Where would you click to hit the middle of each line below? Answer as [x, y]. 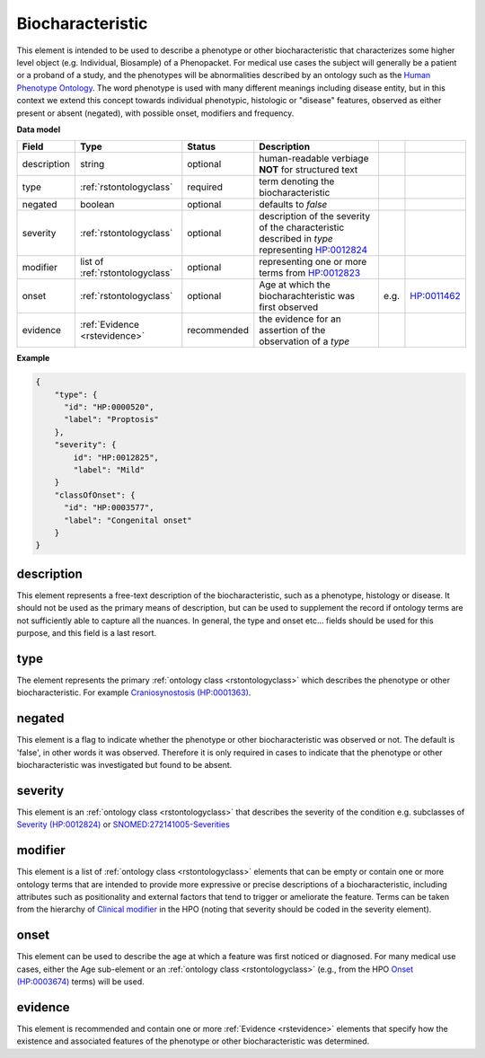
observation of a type [304, 341]
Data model [39, 129]
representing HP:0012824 [313, 250]
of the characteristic [302, 227]
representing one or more [313, 262]
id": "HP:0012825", [116, 457]
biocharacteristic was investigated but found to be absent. [124, 765]
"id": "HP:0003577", [109, 508]
